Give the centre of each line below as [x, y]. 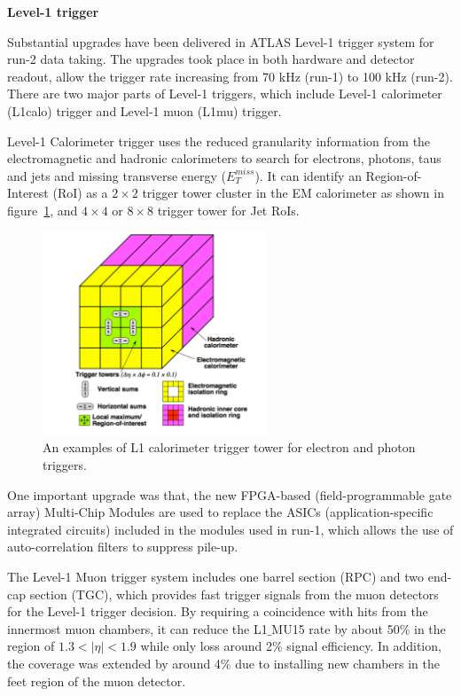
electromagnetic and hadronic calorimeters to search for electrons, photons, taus [224, 158]
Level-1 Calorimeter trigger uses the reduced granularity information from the [219, 141]
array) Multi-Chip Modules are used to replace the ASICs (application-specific [220, 512]
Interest [28, 193]
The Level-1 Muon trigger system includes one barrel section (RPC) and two [216, 576]
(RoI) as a [80, 193]
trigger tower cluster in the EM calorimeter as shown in [293, 193]
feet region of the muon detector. [97, 680]
